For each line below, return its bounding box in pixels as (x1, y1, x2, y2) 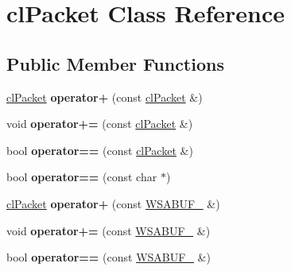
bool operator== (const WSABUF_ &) (6, 249, 211, 265)
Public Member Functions (6, 51, 224, 75)
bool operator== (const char (6, 168, 157, 185)
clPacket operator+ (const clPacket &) (6, 88, 203, 105)
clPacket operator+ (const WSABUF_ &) (6, 195, 220, 211)
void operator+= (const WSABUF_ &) (6, 222, 211, 238)
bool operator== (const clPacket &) (6, 141, 193, 158)
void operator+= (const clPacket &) (6, 115, 193, 132)
